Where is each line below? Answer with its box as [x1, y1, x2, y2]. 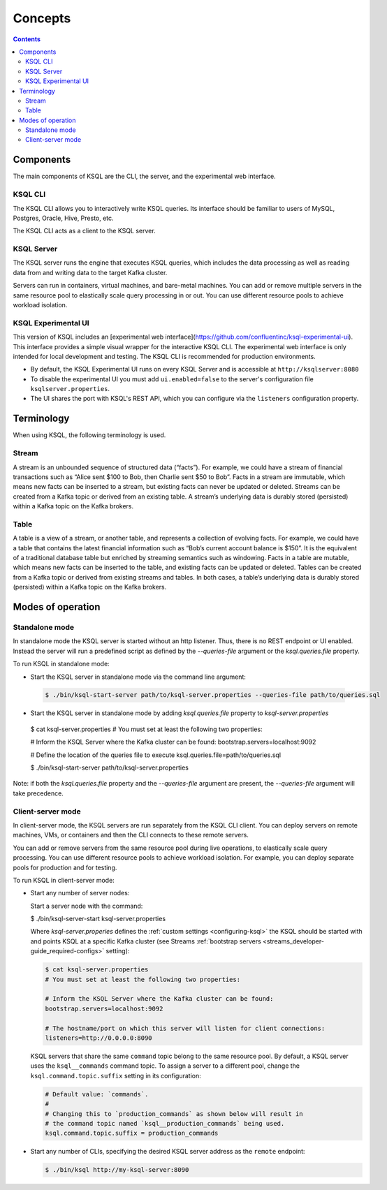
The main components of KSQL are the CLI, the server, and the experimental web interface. [13, 172, 276, 181]
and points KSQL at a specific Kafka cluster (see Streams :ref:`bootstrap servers [30, 936, 261, 946]
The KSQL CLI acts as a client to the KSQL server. [13, 227, 156, 235]
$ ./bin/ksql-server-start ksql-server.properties [30, 915, 166, 923]
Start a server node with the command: [30, 902, 143, 910]
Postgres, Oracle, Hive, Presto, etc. [13, 214, 115, 222]
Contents [13, 35, 41, 43]
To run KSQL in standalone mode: [13, 660, 110, 668]
